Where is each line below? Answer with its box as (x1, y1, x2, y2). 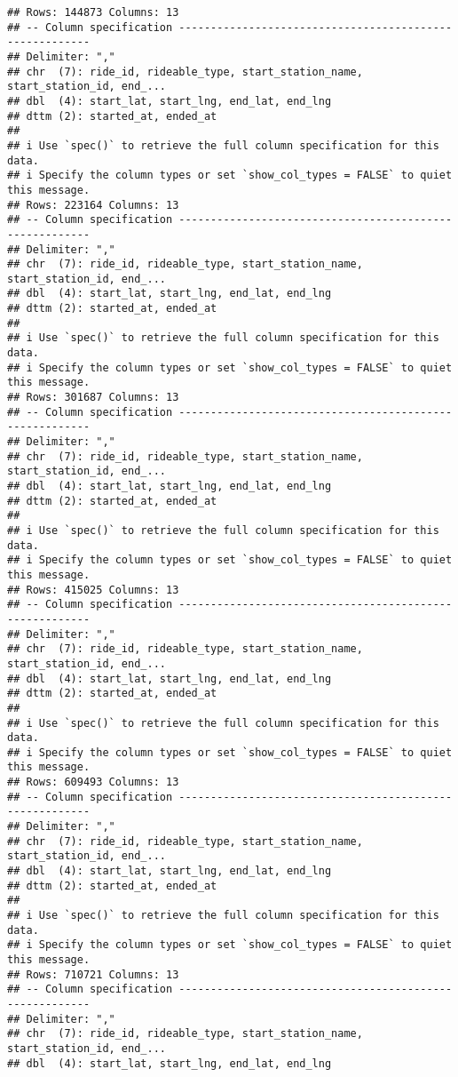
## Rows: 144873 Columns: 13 (7, 6, 179, 19)
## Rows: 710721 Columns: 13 (7, 968, 179, 981)
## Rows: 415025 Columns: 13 (7, 583, 179, 596)
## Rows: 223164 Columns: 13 (7, 198, 179, 211)
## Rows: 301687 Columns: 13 (7, 391, 179, 404)
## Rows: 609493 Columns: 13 (7, 776, 179, 789)
